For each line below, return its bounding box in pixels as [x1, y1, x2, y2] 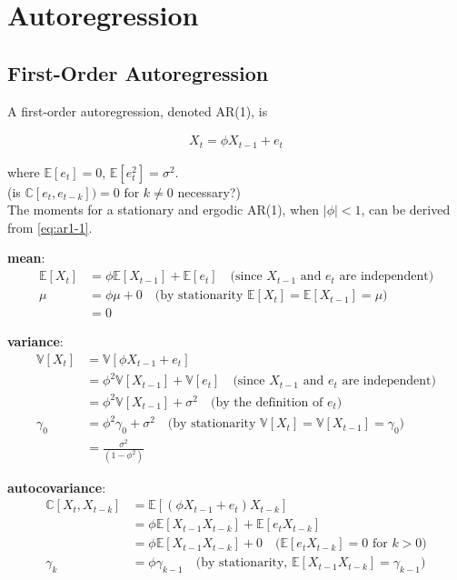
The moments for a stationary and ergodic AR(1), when [7, 200, 320, 219]
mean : [7, 248, 45, 267]
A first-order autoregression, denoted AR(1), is [7, 101, 268, 120]
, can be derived [361, 200, 451, 219]
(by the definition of [211, 395, 323, 409]
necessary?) [177, 182, 241, 201]
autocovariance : [7, 477, 106, 496]
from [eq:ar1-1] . [7, 217, 93, 236]
